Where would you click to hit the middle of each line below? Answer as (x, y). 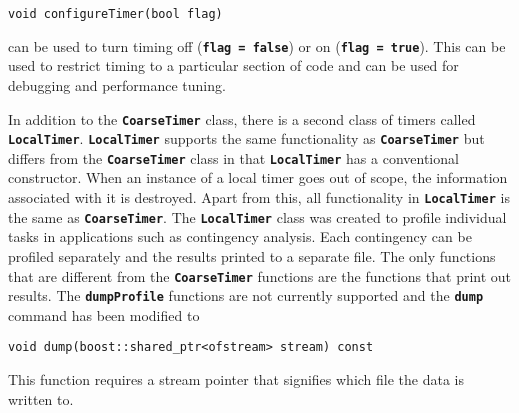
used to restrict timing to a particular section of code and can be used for (233, 65)
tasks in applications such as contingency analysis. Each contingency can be (240, 236)
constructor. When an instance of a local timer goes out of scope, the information (258, 177)
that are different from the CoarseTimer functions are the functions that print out (260, 275)
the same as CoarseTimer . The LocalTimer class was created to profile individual (257, 216)
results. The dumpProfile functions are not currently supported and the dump (246, 295)
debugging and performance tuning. (117, 84)
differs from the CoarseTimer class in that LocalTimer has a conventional (233, 157)
